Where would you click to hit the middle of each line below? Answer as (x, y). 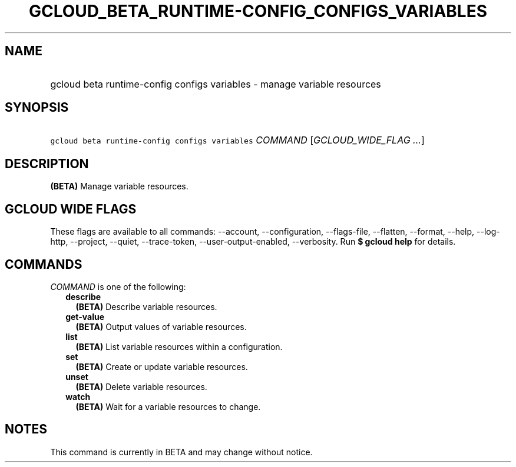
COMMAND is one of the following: (118, 286)
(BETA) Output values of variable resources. (161, 326)
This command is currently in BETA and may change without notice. (181, 452)
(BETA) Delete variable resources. (141, 386)
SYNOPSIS (37, 108)
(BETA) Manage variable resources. (119, 186)
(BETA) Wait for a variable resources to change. (168, 406)
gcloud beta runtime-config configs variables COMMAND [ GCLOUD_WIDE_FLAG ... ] (237, 140)
